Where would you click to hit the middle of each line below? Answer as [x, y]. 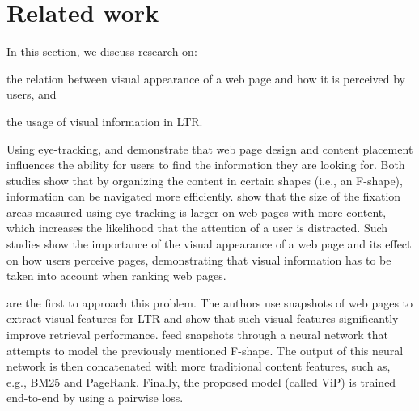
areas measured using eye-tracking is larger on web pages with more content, [197, 212]
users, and [32, 94]
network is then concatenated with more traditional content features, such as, [199, 366]
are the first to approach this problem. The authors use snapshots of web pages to [210, 302]
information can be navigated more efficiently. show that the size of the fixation [204, 196]
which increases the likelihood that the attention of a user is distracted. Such [197, 228]
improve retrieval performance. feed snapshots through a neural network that [197, 335]
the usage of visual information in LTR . [105, 121]
